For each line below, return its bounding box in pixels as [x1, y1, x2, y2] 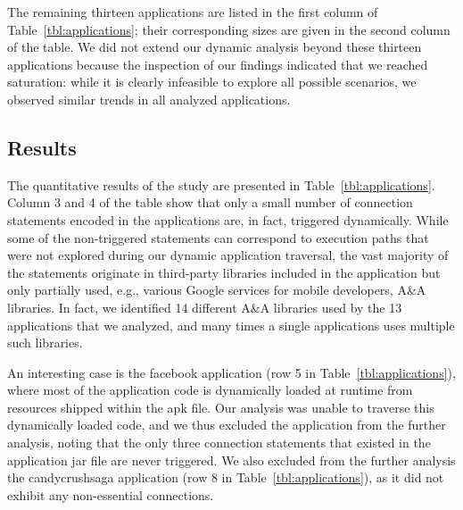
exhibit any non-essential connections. [7, 485, 214, 504]
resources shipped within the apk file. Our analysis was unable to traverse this [7, 397, 434, 416]
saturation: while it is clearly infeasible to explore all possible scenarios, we [7, 72, 417, 91]
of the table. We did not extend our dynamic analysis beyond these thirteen [7, 38, 422, 56]
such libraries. [7, 333, 83, 352]
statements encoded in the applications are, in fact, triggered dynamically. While [7, 210, 449, 229]
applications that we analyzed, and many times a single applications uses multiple [7, 315, 455, 334]
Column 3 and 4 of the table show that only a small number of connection [7, 193, 413, 212]
